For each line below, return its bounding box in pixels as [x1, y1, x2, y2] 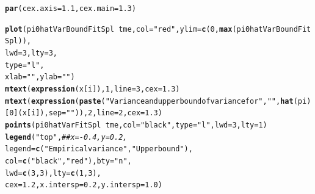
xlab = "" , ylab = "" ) [5, 73, 75, 82]
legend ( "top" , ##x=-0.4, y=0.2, [5, 132, 128, 142]
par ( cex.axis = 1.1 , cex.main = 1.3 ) [5, 4, 136, 13]
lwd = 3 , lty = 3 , [5, 48, 57, 57]
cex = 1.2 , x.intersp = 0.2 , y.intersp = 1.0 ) [5, 181, 162, 190]
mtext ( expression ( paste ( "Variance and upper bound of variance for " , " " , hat [5, 96, 294, 106]
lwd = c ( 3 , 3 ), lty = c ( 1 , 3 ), [5, 168, 101, 178]
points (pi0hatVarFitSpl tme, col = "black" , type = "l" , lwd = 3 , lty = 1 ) [5, 120, 267, 129]
